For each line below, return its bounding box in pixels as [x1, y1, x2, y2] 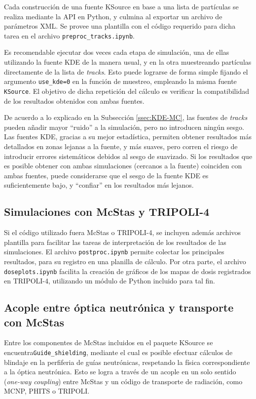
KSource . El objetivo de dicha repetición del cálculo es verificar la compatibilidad [4, 85, 249, 96]
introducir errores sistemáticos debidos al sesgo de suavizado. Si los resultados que [4, 151, 253, 161]
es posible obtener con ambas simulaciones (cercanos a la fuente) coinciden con [4, 160, 242, 171]
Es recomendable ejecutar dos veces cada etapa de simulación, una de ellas [4, 47, 229, 57]
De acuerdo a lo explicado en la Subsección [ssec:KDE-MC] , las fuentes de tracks [4, 112, 248, 122]
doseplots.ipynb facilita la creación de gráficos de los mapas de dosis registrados [4, 266, 251, 276]
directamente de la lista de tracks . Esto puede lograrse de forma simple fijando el [4, 66, 248, 77]
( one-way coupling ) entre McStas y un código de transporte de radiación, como [4, 376, 243, 386]
